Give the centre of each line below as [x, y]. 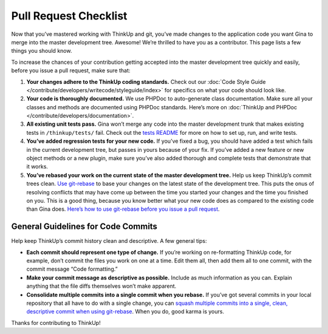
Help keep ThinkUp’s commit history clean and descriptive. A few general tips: [109, 241]
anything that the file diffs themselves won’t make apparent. [101, 286]
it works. [37, 166]
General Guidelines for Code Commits [84, 227]
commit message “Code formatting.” [72, 269]
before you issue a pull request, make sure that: [71, 70]
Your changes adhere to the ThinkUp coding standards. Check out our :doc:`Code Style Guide [146, 81]
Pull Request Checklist [69, 16]
